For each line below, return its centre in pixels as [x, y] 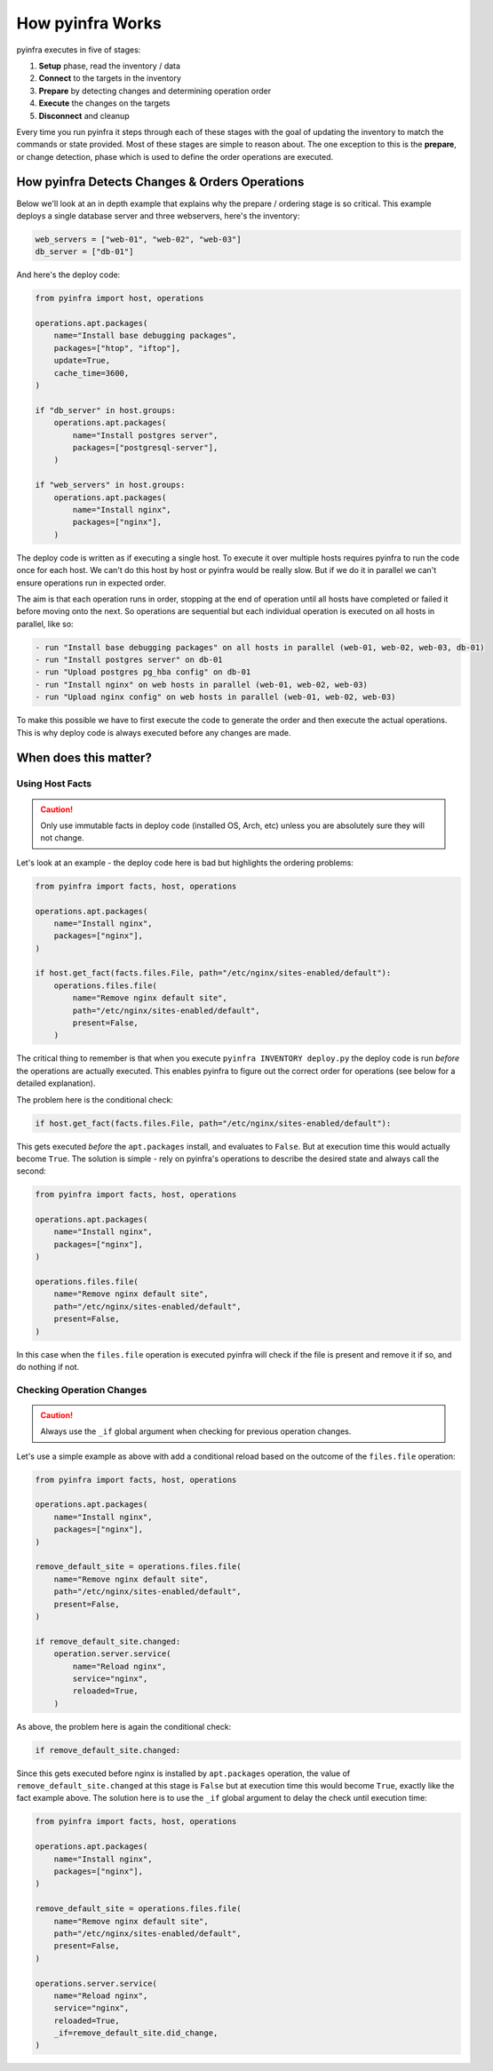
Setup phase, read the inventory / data [110, 66]
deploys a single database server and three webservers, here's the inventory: [158, 215]
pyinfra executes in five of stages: [79, 50]
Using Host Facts [54, 784]
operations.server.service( [96, 1983]
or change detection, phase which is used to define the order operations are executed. [175, 156]
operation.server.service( [113, 1654]
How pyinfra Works [89, 23]
